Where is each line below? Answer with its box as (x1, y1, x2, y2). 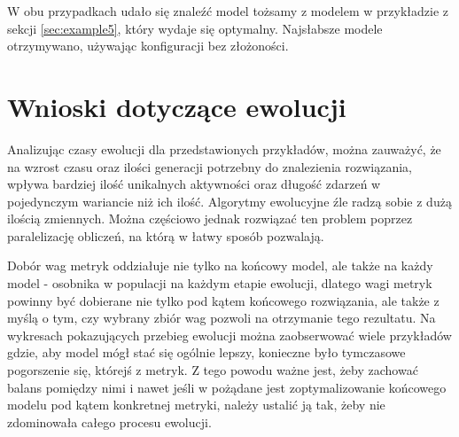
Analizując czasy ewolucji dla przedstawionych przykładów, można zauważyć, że (7, 139, 441, 158)
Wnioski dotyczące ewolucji (7, 88, 346, 124)
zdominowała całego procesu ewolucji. (7, 412, 212, 431)
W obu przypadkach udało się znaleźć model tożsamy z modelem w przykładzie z (7, 2, 449, 20)
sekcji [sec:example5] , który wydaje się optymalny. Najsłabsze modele (7, 19, 383, 37)
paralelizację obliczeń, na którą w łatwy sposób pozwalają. (7, 226, 324, 245)
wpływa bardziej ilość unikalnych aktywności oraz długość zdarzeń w (7, 175, 381, 193)
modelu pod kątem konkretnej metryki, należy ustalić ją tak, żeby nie (7, 395, 385, 414)
